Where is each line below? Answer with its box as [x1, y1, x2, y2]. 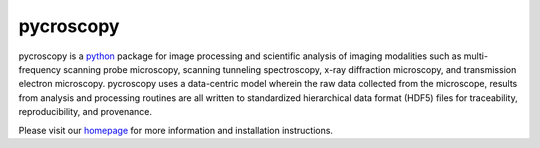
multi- [463, 50, 489, 62]
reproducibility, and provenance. [18, 106, 152, 118]
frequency [18, 63, 62, 75]
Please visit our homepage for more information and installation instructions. [18, 124, 334, 136]
